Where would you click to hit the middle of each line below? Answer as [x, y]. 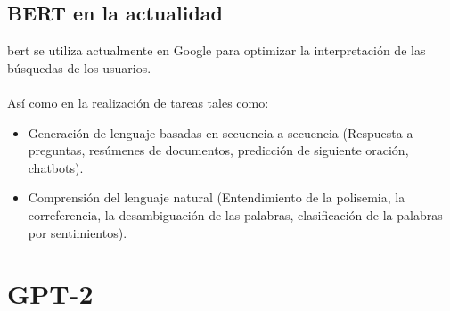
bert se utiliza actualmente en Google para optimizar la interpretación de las [217, 50]
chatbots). [56, 167]
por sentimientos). [78, 232]
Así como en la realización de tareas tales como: [138, 102]
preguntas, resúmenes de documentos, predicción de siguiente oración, [218, 150]
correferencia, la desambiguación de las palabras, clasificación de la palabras [235, 214]
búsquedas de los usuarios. [79, 67]
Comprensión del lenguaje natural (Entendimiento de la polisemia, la [217, 197]
